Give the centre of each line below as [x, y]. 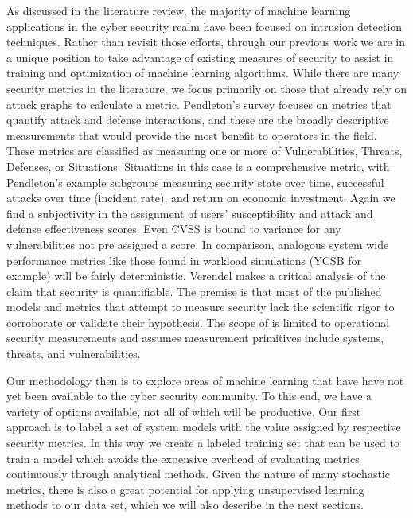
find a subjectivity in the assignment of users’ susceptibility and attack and [190, 213]
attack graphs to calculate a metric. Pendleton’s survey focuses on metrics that [199, 104]
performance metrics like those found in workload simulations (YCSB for [184, 260]
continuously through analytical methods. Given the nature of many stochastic [198, 474]
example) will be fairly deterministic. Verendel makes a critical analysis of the [196, 276]
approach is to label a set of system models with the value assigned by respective [204, 427]
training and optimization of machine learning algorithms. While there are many [203, 73]
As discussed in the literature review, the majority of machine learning [179, 10]
